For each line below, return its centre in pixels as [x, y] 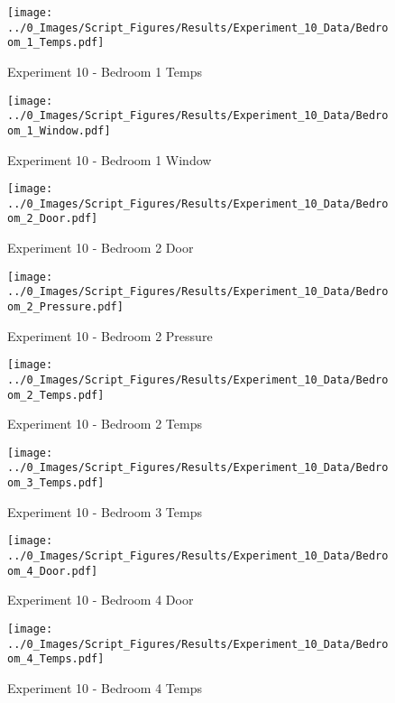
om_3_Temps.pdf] [56, 483]
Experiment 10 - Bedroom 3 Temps [105, 511]
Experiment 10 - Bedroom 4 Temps [105, 687]
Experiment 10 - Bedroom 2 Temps [105, 424]
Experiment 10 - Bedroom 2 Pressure [110, 335]
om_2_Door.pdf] [53, 219]
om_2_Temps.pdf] [56, 395]
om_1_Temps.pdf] [56, 43]
